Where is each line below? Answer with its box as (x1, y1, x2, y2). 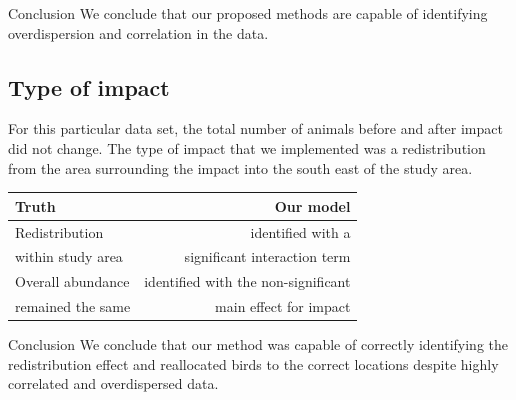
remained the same (15, 296, 131, 317)
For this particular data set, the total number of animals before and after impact (8, 118, 503, 139)
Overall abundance (15, 271, 130, 292)
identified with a (250, 221, 351, 242)
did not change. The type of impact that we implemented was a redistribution (8, 137, 486, 158)
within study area (15, 246, 123, 267)
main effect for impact (215, 296, 351, 317)
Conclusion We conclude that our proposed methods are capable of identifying (8, 3, 488, 23)
